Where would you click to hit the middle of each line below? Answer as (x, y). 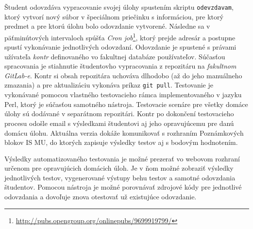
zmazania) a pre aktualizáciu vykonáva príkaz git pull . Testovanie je (109, 85)
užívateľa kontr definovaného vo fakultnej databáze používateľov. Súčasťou (115, 56)
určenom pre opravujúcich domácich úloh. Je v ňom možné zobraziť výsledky (119, 168)
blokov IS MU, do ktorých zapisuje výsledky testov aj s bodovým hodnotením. (121, 142)
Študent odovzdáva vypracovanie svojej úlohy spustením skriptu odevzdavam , (119, 7)
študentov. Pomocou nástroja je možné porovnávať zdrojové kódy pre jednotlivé (123, 187)
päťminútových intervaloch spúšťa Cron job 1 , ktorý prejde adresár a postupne (120, 36)
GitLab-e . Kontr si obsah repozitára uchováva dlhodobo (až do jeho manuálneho (123, 75)
